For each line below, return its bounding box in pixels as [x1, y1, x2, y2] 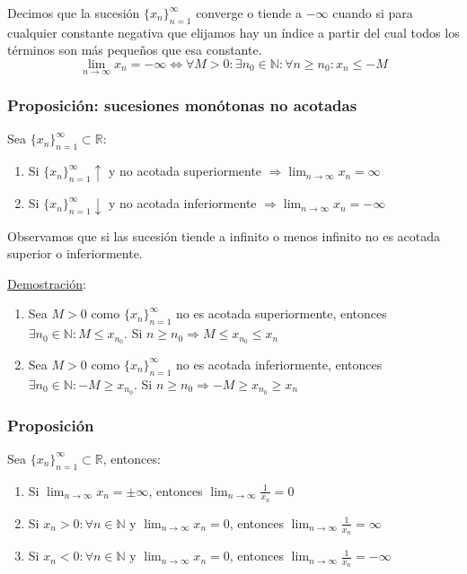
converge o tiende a [196, 4, 302, 22]
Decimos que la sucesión [7, 4, 140, 22]
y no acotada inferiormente [108, 194, 257, 213]
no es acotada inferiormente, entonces [176, 354, 383, 373]
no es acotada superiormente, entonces [176, 304, 387, 323]
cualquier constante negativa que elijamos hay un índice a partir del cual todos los [7, 22, 460, 41]
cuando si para [332, 4, 413, 22]
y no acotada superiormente [108, 161, 262, 180]
